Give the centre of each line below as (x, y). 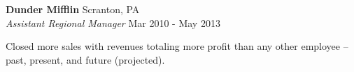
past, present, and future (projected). (85, 59)
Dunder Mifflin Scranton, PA (73, 9)
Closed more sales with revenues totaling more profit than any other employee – (177, 46)
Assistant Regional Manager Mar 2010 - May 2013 (113, 22)
